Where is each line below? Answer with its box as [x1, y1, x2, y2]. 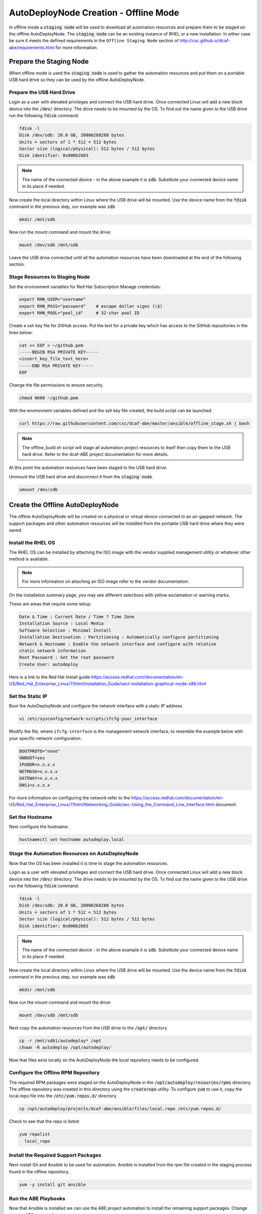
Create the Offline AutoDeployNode [9, 501, 119, 509]
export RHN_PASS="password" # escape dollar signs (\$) [19, 303, 163, 309]
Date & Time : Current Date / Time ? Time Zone [19, 614, 134, 620]
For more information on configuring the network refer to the [9, 794, 131, 801]
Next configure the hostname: [9, 824, 69, 830]
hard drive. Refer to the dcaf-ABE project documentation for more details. [22, 451, 169, 457]
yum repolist [19, 1131, 50, 1137]
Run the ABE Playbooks [9, 1195, 65, 1202]
